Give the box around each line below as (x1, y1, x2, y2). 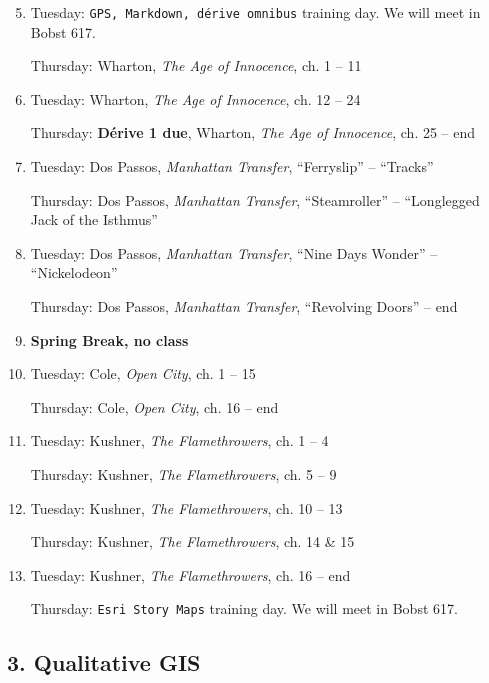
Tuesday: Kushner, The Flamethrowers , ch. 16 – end (30, 564, 351, 585)
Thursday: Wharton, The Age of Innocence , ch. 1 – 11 (30, 55, 362, 76)
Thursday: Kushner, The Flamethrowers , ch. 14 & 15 (30, 531, 355, 552)
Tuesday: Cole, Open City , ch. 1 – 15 (30, 363, 256, 384)
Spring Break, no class (30, 329, 189, 350)
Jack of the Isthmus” (30, 209, 158, 230)
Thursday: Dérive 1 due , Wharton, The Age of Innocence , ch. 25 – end (30, 122, 476, 143)
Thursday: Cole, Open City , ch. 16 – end (30, 396, 279, 417)
